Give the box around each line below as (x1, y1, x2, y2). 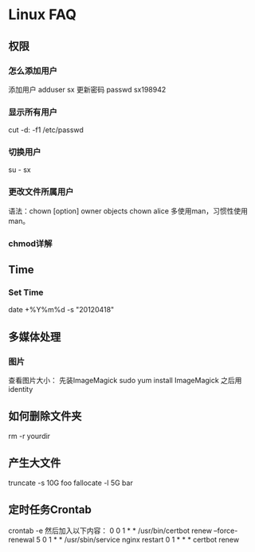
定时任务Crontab (8, 503, 92, 517)
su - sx (8, 165, 32, 174)
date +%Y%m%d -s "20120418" (8, 305, 115, 315)
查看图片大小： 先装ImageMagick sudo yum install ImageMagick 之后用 (8, 376, 242, 386)
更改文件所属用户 (8, 186, 74, 198)
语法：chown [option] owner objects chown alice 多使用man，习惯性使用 (8, 206, 249, 216)
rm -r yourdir (8, 431, 50, 440)
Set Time (8, 287, 44, 298)
